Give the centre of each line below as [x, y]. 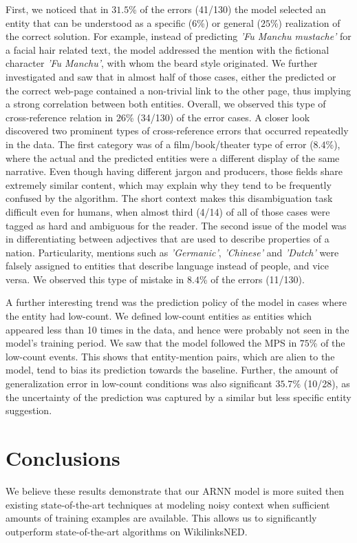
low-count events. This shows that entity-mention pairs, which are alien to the [170, 356]
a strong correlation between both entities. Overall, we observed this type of [166, 104]
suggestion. [29, 410]
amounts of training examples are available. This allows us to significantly [161, 518]
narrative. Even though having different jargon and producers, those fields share [174, 171]
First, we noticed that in [57, 9]
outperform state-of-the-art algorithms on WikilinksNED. [127, 531]
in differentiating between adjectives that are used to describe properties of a [167, 239]
